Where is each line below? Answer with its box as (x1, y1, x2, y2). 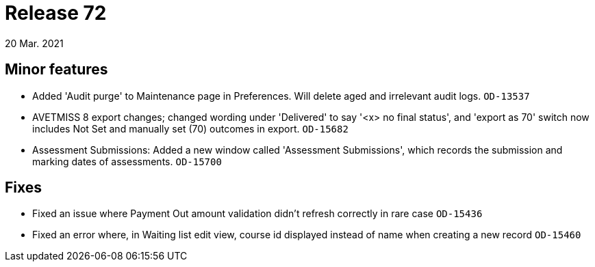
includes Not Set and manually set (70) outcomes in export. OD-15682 (32, 122, 349, 135)
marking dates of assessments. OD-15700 (32, 155, 222, 167)
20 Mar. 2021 (5, 37, 64, 49)
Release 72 (5, 1, 107, 25)
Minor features (5, 61, 108, 79)
